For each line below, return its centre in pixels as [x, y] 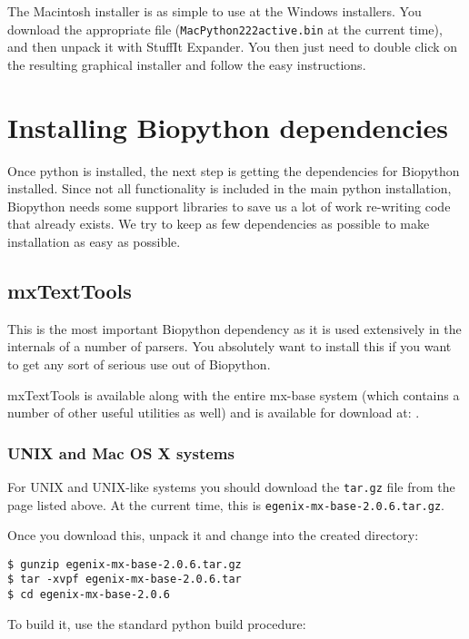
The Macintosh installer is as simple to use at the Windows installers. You [215, 11]
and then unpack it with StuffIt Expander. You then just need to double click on [233, 47]
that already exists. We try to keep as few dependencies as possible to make [219, 224]
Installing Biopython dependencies [228, 127]
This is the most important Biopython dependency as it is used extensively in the [234, 328]
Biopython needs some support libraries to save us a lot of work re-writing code [229, 206]
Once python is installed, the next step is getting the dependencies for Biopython [234, 170]
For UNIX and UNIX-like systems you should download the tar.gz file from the [231, 486]
